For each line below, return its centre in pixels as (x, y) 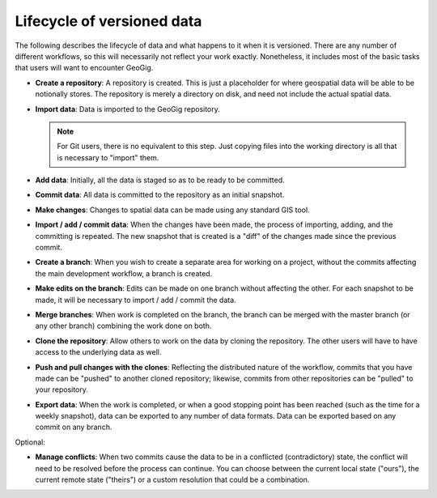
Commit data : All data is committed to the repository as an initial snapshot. (160, 195)
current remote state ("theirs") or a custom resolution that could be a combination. (172, 480)
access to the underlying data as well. (98, 352)
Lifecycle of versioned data (108, 21)
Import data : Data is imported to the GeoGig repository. (127, 109)
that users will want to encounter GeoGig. (84, 68)
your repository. (62, 389)
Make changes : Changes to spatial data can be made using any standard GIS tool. (173, 210)
